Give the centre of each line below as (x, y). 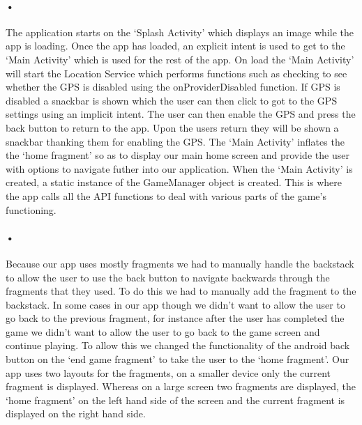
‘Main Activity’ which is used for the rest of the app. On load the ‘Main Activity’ (180, 59)
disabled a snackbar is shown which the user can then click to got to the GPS (172, 100)
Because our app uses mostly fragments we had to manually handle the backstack (180, 263)
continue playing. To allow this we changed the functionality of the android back (178, 345)
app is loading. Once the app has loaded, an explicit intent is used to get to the (175, 46)
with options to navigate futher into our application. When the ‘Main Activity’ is (179, 168)
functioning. (31, 209)
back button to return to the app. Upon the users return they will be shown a (172, 127)
